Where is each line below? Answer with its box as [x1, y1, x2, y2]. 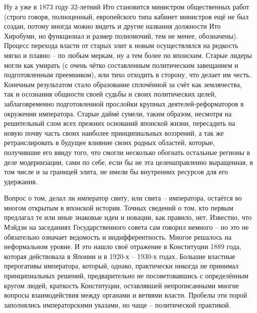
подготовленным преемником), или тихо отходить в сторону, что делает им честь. [4, 69, 252, 80]
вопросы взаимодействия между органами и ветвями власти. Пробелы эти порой [4, 290, 247, 300]
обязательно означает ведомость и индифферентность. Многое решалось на [4, 231, 232, 242]
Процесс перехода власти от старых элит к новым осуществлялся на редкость [4, 40, 238, 51]
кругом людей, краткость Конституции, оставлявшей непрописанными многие [4, 280, 239, 290]
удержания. [4, 176, 38, 186]
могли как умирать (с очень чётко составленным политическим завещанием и [4, 59, 238, 70]
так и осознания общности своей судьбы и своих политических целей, [4, 89, 216, 99]
